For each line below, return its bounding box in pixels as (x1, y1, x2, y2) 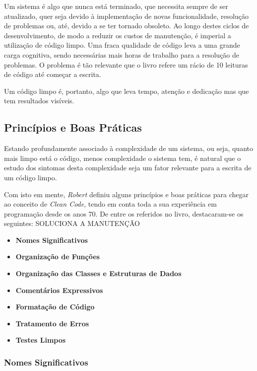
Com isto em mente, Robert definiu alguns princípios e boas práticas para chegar (4, 189, 249, 199)
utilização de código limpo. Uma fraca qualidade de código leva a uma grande (4, 40, 240, 50)
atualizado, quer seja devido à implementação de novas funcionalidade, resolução (4, 10, 249, 21)
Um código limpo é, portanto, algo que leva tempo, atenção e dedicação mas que (4, 85, 249, 96)
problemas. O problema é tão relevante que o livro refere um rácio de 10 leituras (4, 59, 248, 70)
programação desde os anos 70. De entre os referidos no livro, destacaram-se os (4, 208, 244, 219)
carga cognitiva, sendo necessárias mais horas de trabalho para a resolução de (4, 49, 240, 60)
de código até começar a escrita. (4, 69, 101, 79)
